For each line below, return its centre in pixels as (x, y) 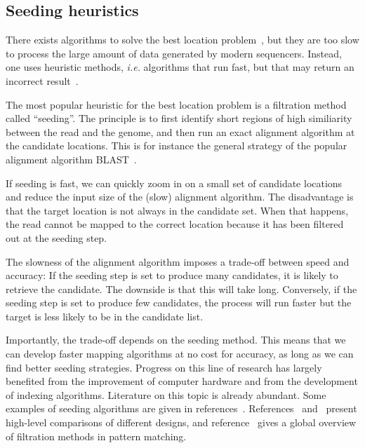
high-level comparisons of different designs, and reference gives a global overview (181, 422)
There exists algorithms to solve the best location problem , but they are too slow (182, 40)
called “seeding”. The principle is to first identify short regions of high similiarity (179, 118)
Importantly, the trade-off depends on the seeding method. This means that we (176, 340)
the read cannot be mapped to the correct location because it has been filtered (175, 224)
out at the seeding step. (57, 237)
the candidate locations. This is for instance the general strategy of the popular (177, 145)
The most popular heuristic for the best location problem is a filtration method (176, 104)
